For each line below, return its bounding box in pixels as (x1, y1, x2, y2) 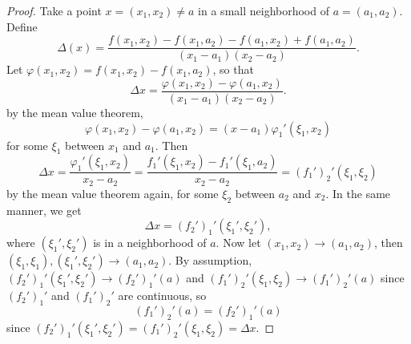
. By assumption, (168, 252, 252, 269)
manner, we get (6, 201, 82, 218)
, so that (212, 61, 254, 78)
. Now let (216, 234, 261, 251)
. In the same (325, 184, 391, 201)
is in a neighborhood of (93, 234, 207, 251)
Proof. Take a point (6, 2, 102, 18)
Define (6, 18, 38, 34)
